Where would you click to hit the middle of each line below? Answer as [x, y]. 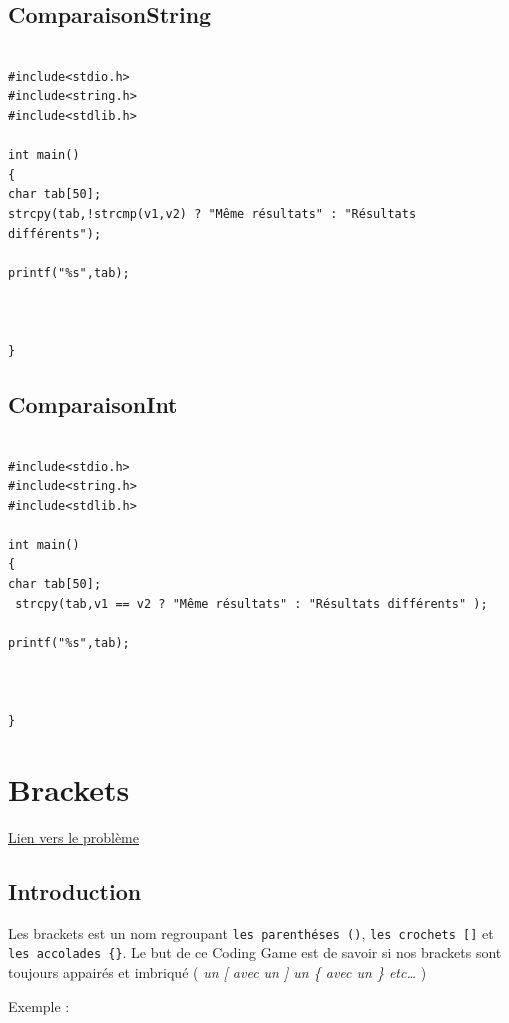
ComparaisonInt [93, 404]
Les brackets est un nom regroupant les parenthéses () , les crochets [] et [251, 932]
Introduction [75, 890]
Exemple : [39, 1005]
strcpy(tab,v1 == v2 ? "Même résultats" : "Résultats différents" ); [251, 603]
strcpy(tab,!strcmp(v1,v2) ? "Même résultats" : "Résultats [212, 213]
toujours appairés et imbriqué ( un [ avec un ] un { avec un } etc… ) [217, 972]
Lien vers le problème [73, 836]
